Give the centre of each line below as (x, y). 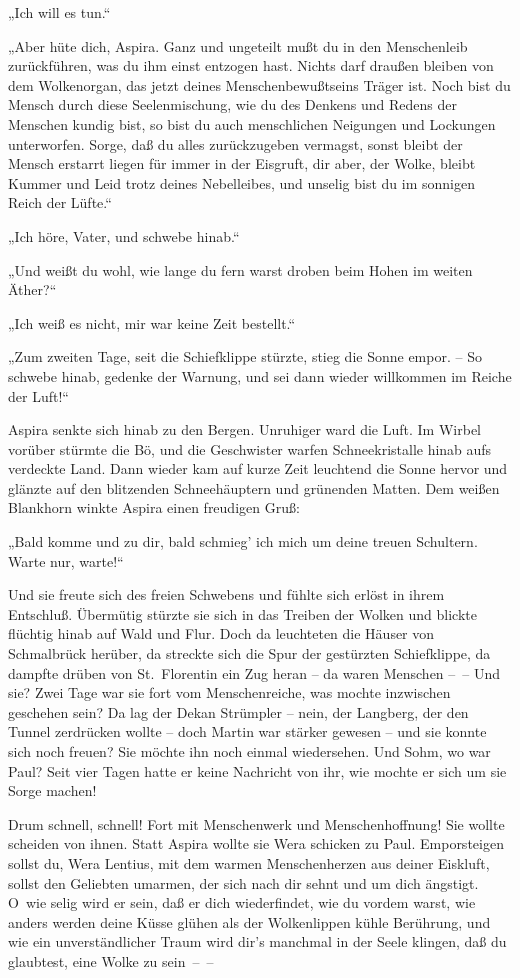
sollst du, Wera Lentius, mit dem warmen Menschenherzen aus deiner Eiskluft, (249, 862)
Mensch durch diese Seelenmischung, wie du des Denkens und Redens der (232, 104)
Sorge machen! (52, 790)
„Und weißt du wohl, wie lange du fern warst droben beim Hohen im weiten (240, 269)
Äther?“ (32, 289)
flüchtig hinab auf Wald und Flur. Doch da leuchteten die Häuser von (221, 633)
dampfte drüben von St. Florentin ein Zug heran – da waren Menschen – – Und (254, 672)
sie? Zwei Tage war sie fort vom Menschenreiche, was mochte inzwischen (229, 692)
